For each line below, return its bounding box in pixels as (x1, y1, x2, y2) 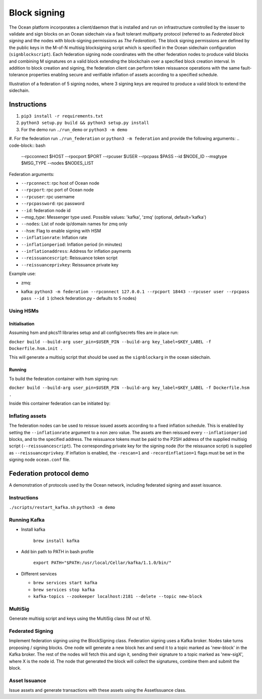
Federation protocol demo (9, 469, 89, 477)
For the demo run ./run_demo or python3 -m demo (21, 126, 128, 132)
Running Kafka (9, 516, 45, 523)
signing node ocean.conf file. (9, 457, 70, 463)
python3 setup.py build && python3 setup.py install (21, 120, 149, 126)
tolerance (9, 72, 28, 78)
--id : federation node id (21, 207, 71, 213)
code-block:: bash (9, 142, 46, 148)
